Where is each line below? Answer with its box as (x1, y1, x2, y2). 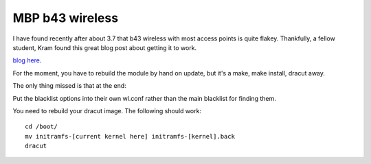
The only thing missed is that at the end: (12, 82, 126, 90)
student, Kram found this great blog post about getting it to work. (12, 43, 197, 51)
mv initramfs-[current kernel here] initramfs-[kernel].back (25, 132, 235, 140)
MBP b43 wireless (12, 10, 119, 25)
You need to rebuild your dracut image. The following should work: (12, 106, 202, 115)
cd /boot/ (25, 123, 58, 130)
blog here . (12, 56, 42, 65)
